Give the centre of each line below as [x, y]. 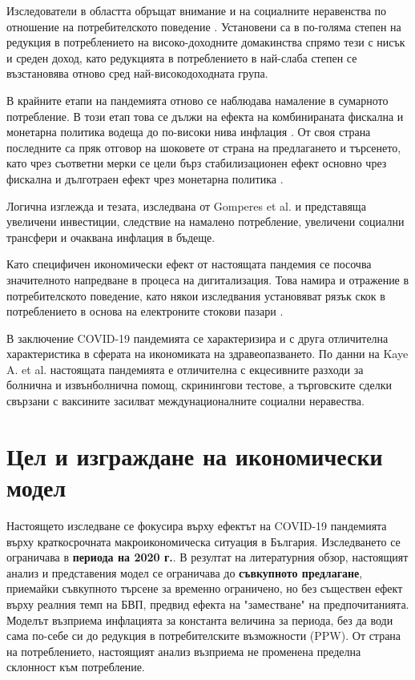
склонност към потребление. [76, 667]
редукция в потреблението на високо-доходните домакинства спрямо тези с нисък [206, 42]
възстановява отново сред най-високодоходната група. [137, 73]
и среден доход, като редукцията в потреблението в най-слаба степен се [182, 57]
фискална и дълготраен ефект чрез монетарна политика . [145, 178]
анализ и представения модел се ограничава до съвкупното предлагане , [185, 572]
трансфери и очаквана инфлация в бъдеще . [111, 237]
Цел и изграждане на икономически [195, 455]
